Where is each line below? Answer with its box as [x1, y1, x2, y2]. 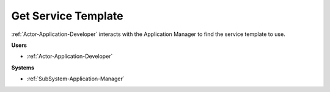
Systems [11, 64, 35, 71]
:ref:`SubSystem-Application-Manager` [26, 75, 125, 82]
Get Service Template [11, 9, 123, 23]
